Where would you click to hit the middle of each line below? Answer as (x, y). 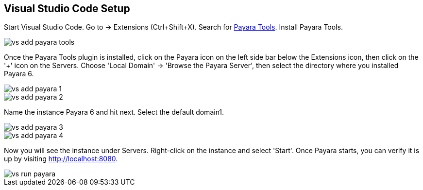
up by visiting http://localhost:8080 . (61, 159)
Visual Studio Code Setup (67, 9)
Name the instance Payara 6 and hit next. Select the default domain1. (114, 112)
